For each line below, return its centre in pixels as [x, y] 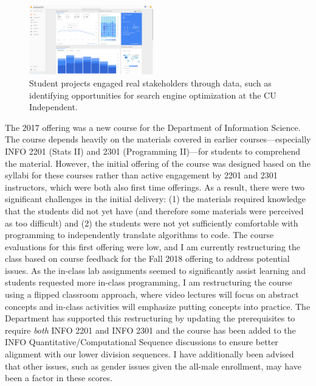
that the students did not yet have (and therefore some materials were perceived [154, 210]
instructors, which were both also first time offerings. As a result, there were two [155, 187]
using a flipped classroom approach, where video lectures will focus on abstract [152, 294]
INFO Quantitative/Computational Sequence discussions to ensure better [142, 342]
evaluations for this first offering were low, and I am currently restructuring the [153, 246]
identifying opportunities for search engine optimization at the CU [153, 95]
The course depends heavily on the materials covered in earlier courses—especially [158, 139]
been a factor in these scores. [59, 378]
